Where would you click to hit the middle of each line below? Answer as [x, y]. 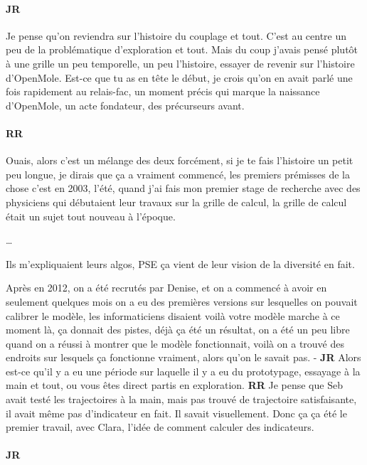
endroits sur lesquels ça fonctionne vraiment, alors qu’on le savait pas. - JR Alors [183, 357]
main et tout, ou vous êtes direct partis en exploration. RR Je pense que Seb [174, 385]
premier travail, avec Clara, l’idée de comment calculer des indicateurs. [160, 427]
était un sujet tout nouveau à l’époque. [91, 216]
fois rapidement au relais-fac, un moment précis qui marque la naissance [163, 91]
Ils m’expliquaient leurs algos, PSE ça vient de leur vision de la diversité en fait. [180, 263]
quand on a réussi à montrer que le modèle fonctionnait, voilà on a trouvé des [175, 343]
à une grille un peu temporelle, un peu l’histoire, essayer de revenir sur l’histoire [180, 63]
